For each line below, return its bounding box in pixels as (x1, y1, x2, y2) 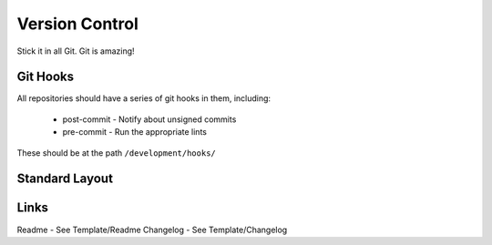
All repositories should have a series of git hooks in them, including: (16, 93, 272, 104)
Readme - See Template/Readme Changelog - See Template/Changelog (16, 224, 288, 235)
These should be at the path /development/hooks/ (16, 147, 216, 158)
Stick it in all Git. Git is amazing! (16, 46, 136, 56)
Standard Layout (16, 171, 114, 187)
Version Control (16, 14, 138, 34)
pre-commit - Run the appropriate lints (62, 127, 207, 138)
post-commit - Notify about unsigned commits (62, 114, 237, 125)
